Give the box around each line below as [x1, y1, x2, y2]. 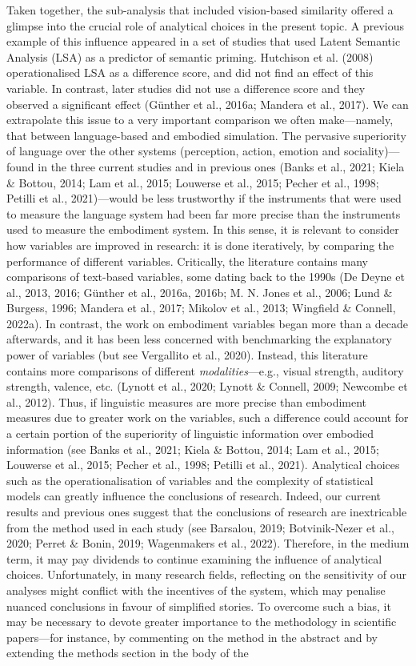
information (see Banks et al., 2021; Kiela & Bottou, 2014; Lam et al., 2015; [6, 440, 379, 457]
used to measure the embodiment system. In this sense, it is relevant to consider [6, 221, 399, 238]
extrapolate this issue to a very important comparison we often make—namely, [6, 111, 394, 128]
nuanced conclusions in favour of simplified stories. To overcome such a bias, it [6, 597, 391, 614]
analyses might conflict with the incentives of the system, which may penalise [6, 581, 386, 598]
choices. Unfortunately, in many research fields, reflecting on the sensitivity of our [6, 566, 406, 583]
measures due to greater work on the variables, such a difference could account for [6, 409, 409, 426]
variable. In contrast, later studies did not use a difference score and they [6, 79, 366, 96]
